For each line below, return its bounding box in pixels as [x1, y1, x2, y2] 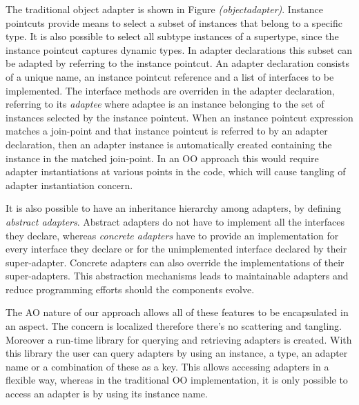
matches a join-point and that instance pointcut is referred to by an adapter [6, 124, 328, 138]
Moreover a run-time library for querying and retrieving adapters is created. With [6, 332, 352, 346]
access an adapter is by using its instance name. [6, 386, 208, 401]
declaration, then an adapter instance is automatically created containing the [6, 137, 332, 151]
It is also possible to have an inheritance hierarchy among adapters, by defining [6, 201, 341, 215]
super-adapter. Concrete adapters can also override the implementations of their [6, 255, 345, 269]
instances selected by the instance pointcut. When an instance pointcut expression [6, 110, 353, 124]
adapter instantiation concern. [6, 177, 133, 192]
